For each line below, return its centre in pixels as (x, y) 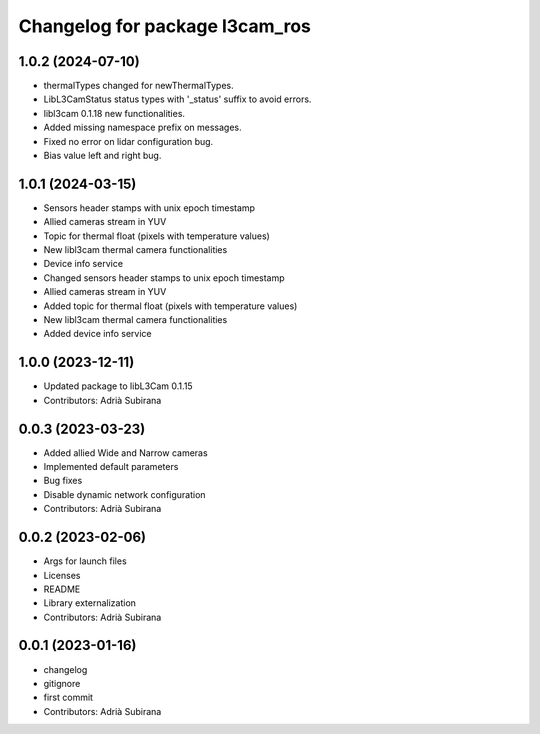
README (62, 589)
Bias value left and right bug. (102, 156)
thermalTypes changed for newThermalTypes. (138, 86)
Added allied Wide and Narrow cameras (126, 452)
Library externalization (90, 603)
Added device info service (97, 334)
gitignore (62, 683)
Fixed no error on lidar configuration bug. (128, 141)
